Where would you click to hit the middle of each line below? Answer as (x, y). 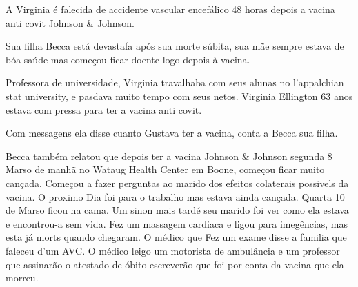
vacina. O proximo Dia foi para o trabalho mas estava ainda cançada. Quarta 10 (175, 196)
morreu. (22, 278)
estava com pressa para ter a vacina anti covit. (104, 109)
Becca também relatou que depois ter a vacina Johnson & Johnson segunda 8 (169, 156)
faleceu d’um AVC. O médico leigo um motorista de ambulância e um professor (173, 250)
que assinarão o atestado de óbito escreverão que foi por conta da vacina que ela (175, 264)
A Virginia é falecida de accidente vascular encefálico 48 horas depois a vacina (170, 9)
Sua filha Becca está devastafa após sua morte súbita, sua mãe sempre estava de (175, 46)
